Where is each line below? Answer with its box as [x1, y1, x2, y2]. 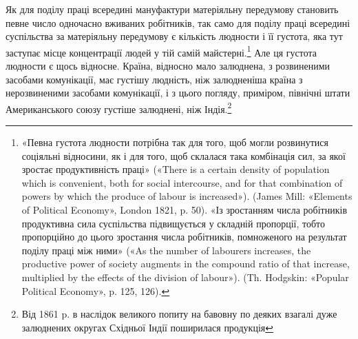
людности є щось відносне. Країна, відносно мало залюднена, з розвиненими [6, 59, 330, 73]
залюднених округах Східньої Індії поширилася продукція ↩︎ [21, 320, 273, 334]
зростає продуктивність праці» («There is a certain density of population [21, 162, 330, 176]
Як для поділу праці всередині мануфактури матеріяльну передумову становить [6, 2, 339, 16]
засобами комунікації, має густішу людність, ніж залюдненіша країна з [6, 72, 303, 86]
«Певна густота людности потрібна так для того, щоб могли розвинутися [21, 135, 328, 150]
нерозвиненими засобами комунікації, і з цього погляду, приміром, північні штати [6, 85, 350, 100]
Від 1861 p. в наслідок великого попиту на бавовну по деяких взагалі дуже [21, 307, 337, 321]
